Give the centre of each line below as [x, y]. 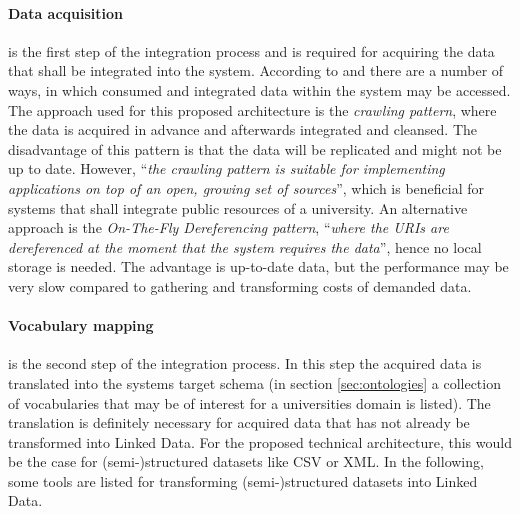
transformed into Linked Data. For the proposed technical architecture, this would [260, 441]
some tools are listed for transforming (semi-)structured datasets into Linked [243, 480]
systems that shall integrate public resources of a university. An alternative [238, 207]
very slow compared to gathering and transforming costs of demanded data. [240, 285]
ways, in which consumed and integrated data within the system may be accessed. [259, 89]
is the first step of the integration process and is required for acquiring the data [251, 50]
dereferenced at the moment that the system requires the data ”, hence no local [245, 246]
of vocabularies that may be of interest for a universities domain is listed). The [249, 402]
